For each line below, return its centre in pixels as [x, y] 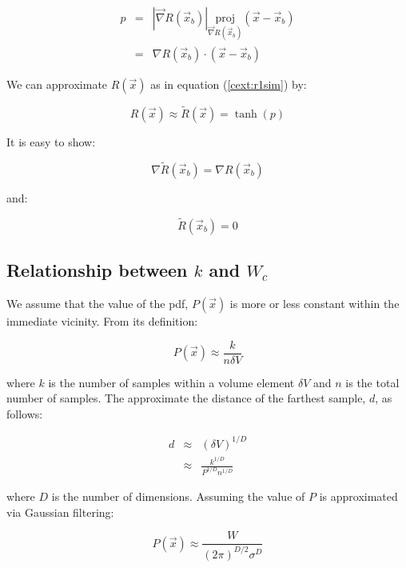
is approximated [358, 496]
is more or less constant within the [314, 303]
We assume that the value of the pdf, [98, 303]
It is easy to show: [51, 142]
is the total [372, 382]
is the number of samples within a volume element [171, 382]
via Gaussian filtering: [60, 512]
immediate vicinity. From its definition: [102, 320]
